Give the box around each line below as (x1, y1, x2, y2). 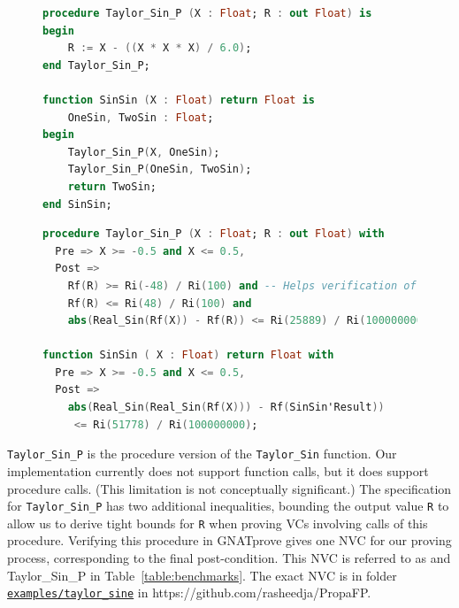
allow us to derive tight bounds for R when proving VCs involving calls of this (7, 513, 428, 532)
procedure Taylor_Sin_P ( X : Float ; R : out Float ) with (42, 227, 385, 241)
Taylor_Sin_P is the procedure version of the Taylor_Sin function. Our (7, 444, 397, 463)
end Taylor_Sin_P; (42, 58, 150, 72)
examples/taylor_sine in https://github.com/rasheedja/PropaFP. (7, 583, 371, 602)
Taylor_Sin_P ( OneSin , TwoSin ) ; (67, 163, 252, 176)
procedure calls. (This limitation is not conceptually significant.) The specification (7, 479, 452, 497)
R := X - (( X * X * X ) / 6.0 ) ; (67, 42, 252, 55)
